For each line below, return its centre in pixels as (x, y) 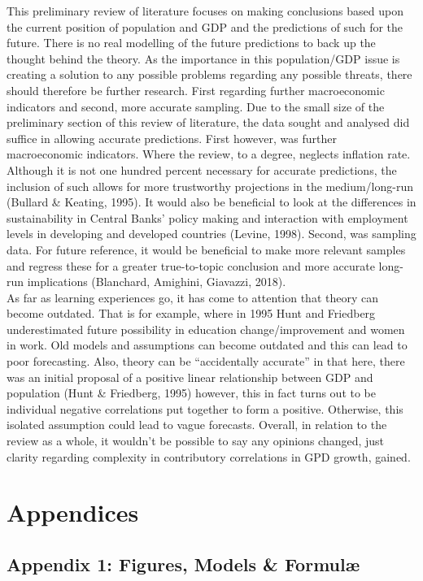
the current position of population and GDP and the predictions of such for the (205, 26)
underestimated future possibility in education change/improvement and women (206, 329)
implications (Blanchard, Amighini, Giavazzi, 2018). (157, 282)
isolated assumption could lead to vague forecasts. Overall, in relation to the (197, 425)
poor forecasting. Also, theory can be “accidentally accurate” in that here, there (206, 361)
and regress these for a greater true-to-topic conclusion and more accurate (191, 265)
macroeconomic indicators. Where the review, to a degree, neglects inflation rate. (209, 154)
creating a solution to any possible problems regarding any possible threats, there (209, 74)
